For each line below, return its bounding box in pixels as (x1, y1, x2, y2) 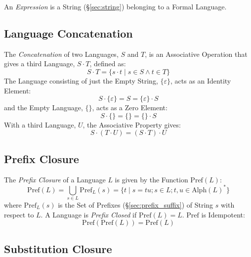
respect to (4, 209, 34, 219)
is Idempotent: (201, 209, 245, 219)
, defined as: (89, 58, 126, 69)
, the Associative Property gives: (83, 119, 181, 129)
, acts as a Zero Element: (92, 102, 167, 113)
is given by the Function (115, 174, 188, 184)
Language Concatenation (4, 25, 133, 41)
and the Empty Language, (4, 102, 83, 113)
